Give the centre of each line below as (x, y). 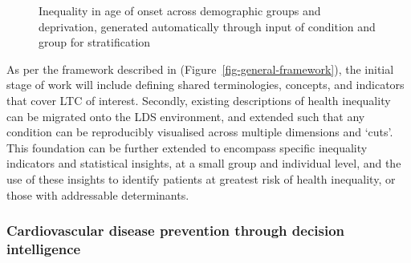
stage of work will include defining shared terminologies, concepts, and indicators (205, 85)
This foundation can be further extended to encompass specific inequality (187, 147)
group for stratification (95, 42)
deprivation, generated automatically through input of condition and (207, 26)
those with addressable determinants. (98, 194)
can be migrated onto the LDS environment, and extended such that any (186, 116)
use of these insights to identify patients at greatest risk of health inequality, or (201, 178)
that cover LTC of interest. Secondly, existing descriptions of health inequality (199, 100)
